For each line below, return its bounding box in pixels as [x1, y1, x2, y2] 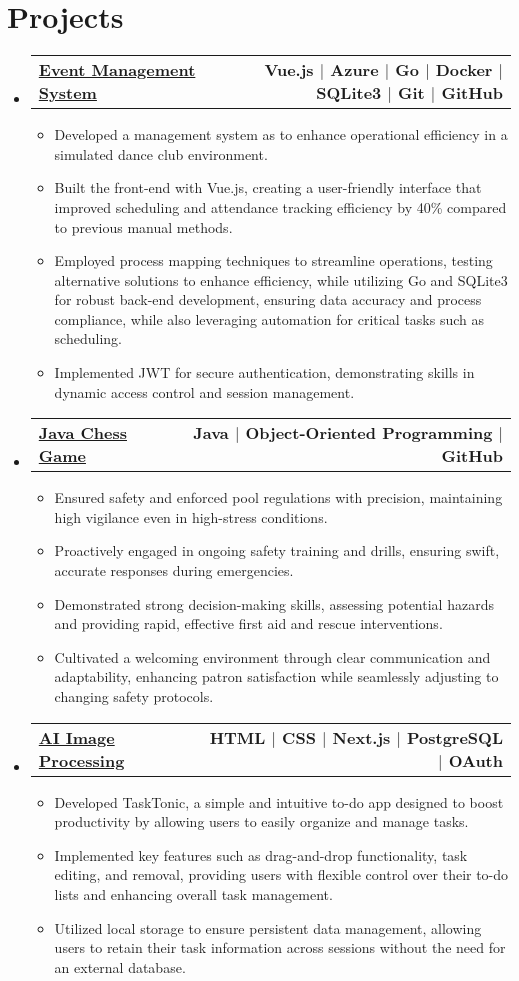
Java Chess [38, 421, 127, 445]
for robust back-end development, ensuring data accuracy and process [54, 289, 482, 310]
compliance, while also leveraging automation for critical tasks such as [54, 308, 485, 329]
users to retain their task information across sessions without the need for [54, 937, 506, 958]
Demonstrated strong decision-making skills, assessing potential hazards [54, 593, 494, 614]
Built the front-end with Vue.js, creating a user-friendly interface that [54, 177, 482, 198]
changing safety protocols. [54, 686, 214, 706]
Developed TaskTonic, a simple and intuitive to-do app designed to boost [54, 791, 504, 812]
